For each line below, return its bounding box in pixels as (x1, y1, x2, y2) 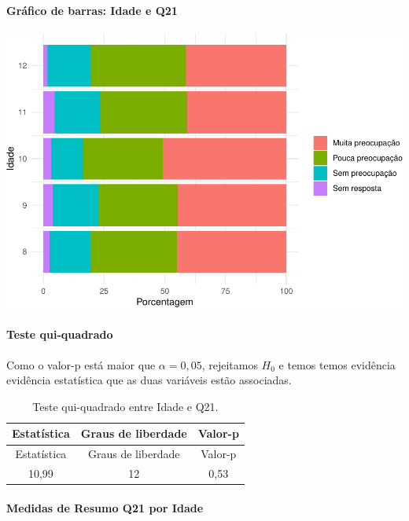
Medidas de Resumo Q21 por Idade (6, 499, 204, 515)
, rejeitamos (201, 356, 258, 372)
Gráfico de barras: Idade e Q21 (6, 2, 178, 18)
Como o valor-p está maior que (6, 356, 156, 372)
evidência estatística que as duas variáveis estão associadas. (6, 372, 292, 388)
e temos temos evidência (278, 356, 396, 372)
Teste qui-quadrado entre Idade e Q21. (32, 398, 219, 414)
